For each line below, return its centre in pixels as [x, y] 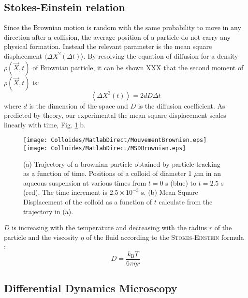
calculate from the [186, 202]
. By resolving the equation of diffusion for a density [161, 55]
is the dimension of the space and [79, 105]
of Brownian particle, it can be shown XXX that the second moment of [138, 67]
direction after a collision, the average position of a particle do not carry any [117, 37]
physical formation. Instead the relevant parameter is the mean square [108, 46]
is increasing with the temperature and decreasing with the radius [109, 227]
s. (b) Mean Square [170, 192]
